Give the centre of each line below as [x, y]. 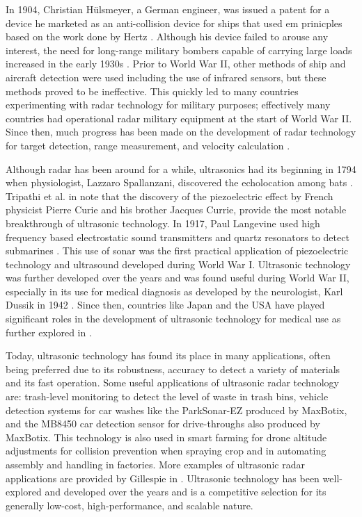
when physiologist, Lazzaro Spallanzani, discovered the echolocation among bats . [179, 182]
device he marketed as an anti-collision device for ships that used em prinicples [174, 23]
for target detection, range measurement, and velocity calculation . [148, 145]
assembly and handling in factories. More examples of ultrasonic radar [155, 464]
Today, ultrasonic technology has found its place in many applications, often [168, 355]
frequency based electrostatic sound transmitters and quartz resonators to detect [178, 237]
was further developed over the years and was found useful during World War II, [178, 278]
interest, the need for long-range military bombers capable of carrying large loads [179, 50]
